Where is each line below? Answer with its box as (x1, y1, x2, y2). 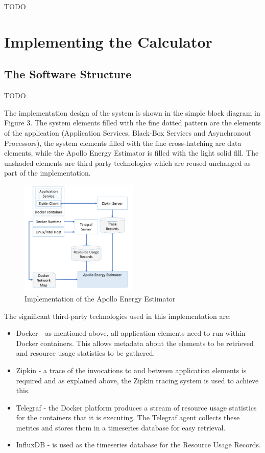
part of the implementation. (4, 167, 91, 178)
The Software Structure (4, 66, 132, 82)
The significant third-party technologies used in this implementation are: (4, 310, 231, 321)
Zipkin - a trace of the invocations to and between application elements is (16, 364, 247, 375)
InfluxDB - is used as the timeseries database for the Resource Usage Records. (16, 439, 261, 450)
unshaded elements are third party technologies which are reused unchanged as (4, 157, 251, 168)
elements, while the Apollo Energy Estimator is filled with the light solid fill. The (4, 147, 259, 158)
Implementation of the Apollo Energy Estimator (25, 293, 176, 304)
